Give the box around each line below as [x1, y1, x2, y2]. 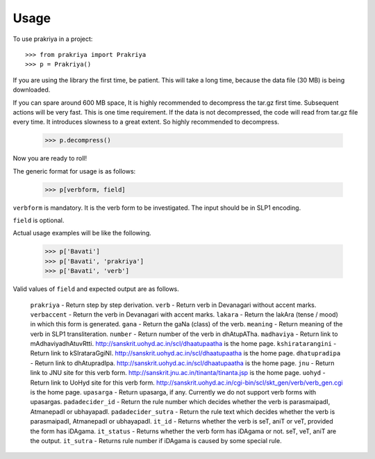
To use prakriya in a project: [12, 35, 93, 43]
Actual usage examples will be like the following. [12, 229, 152, 237]
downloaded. [12, 85, 51, 94]
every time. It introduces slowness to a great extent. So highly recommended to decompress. [12, 118, 280, 126]
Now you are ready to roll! [12, 154, 87, 162]
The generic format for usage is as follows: [12, 167, 136, 175]
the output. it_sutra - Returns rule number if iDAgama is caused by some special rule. [30, 437, 282, 444]
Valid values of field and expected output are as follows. [12, 285, 180, 293]
